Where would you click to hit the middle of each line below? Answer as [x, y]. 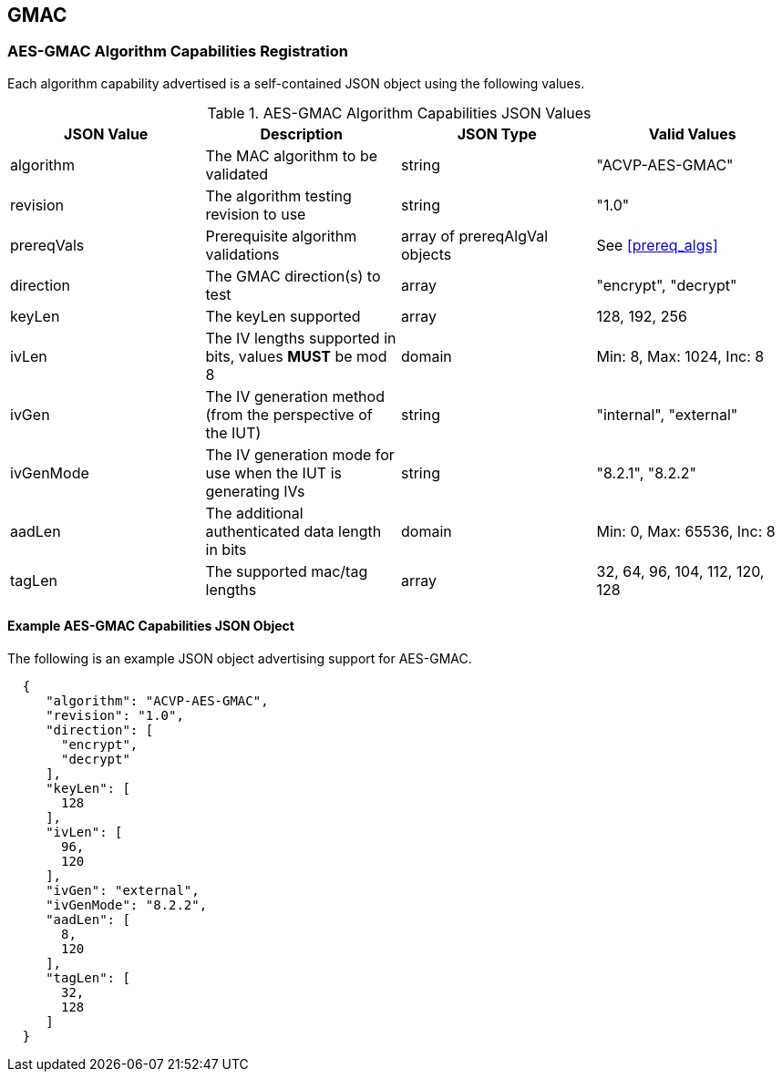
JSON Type [497, 134]
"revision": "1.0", [115, 716]
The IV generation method [295, 396]
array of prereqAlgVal [475, 236]
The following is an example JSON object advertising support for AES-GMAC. [240, 659]
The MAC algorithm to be [292, 155]
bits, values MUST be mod [296, 356]
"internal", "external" [667, 414]
